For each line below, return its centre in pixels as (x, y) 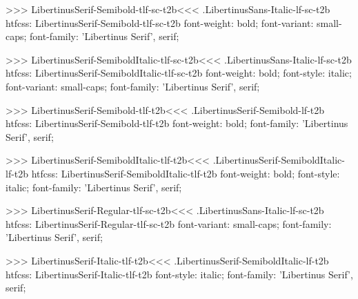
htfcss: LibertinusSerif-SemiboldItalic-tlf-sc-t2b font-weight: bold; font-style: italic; (179, 73)
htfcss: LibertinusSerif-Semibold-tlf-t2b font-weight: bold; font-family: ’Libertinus (177, 123)
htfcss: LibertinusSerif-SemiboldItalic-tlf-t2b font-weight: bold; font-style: (186, 173)
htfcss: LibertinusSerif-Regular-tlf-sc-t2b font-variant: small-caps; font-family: (169, 223)
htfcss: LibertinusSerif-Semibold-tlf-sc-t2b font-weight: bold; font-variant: (160, 22)
